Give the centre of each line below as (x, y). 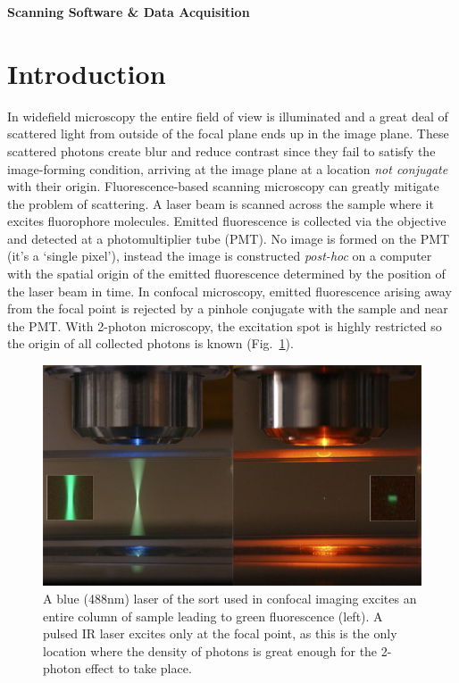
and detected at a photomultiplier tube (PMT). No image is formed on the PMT (229, 238)
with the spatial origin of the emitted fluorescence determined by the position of (226, 274)
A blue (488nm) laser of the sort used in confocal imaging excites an (230, 598)
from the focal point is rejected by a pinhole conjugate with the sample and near (228, 308)
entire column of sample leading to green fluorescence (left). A (213, 616)
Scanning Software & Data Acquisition (129, 12)
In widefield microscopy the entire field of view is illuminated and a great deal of (228, 116)
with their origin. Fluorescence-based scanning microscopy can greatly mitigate (223, 186)
